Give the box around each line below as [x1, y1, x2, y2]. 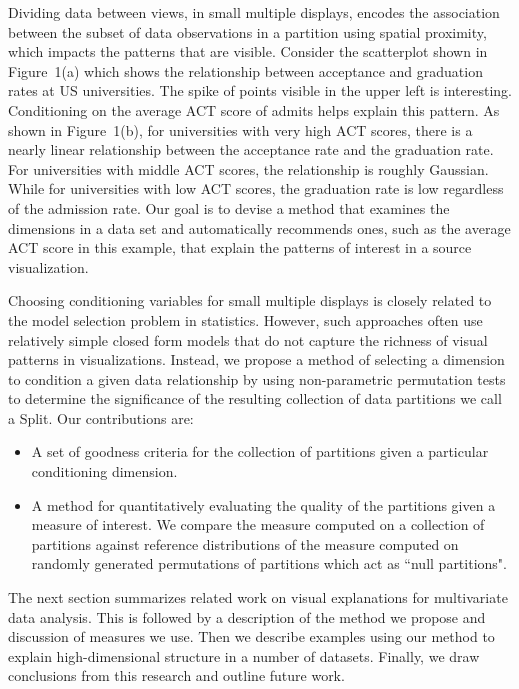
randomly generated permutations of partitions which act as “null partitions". [31, 553, 507, 574]
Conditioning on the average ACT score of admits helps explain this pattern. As [8, 99, 500, 120]
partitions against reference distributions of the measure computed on [31, 533, 459, 554]
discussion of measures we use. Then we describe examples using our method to [8, 626, 495, 647]
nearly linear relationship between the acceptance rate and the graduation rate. [8, 139, 494, 160]
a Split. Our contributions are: [8, 407, 194, 428]
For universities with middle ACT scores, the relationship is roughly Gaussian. [8, 158, 489, 179]
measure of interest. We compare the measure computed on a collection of [31, 514, 485, 535]
